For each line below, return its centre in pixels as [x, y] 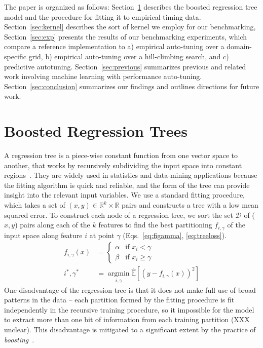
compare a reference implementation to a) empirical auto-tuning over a [114, 46]
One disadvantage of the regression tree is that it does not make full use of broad [130, 289]
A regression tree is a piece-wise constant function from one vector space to [121, 155]
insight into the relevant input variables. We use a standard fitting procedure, [124, 195]
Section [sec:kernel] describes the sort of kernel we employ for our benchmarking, [130, 27]
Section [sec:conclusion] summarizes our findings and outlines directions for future [132, 86]
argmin [119, 274]
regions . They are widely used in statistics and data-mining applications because [131, 175]
